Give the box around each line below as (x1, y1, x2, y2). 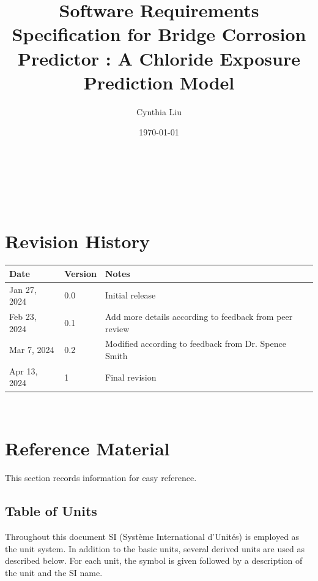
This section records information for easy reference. (5, 471, 197, 484)
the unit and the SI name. (5, 566, 103, 579)
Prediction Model (83, 69, 235, 94)
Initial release (105, 289, 156, 302)
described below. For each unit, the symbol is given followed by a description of (5, 554, 303, 567)
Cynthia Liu (136, 105, 182, 118)
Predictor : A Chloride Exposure (18, 45, 300, 70)
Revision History (5, 229, 150, 254)
